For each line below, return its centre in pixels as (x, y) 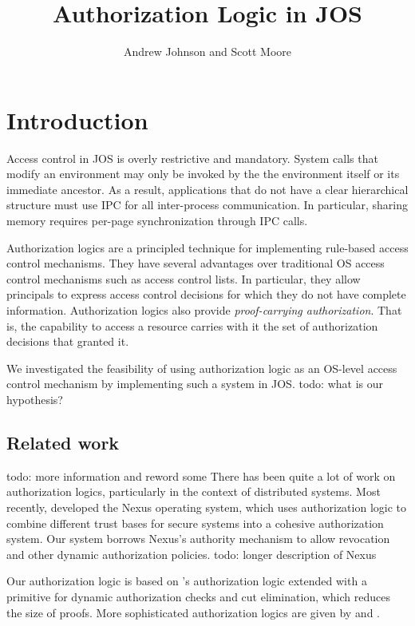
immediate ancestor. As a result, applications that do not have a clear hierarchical (207, 189)
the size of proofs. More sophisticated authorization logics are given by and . (194, 612)
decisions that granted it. (68, 341)
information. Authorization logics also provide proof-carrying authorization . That (204, 310)
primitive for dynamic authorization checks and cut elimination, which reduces (198, 596)
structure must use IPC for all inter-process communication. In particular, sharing (207, 205)
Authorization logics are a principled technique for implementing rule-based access (207, 247)
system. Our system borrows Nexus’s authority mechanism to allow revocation (198, 539)
